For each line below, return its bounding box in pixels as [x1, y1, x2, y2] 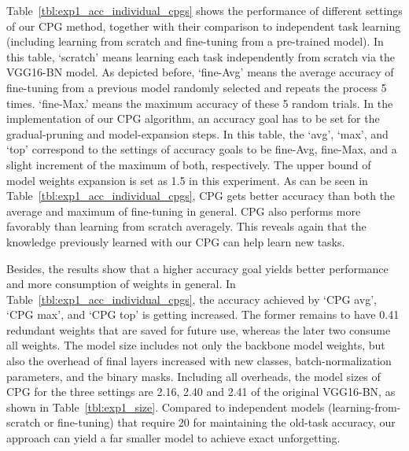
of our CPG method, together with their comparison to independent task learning [6, 17, 401, 34]
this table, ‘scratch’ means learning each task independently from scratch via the [6, 48, 396, 65]
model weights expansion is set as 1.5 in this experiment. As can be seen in [6, 172, 368, 188]
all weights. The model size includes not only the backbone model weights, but [6, 337, 385, 353]
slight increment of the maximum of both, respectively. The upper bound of [6, 156, 371, 172]
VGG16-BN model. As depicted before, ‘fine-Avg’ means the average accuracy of [6, 64, 394, 80]
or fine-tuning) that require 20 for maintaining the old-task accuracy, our [43, 414, 396, 431]
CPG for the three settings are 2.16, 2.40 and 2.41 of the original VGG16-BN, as [6, 383, 396, 400]
